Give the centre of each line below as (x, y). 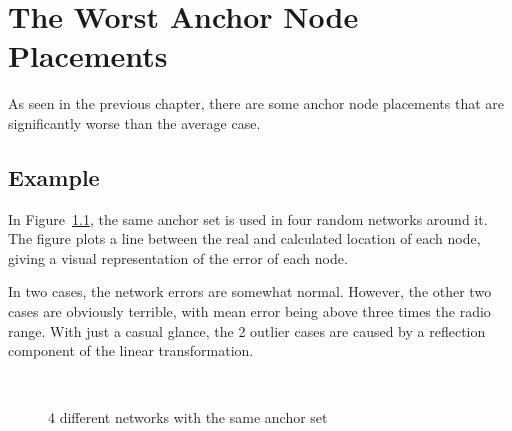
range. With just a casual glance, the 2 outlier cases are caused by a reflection (247, 330)
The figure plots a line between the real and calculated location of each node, (244, 238)
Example (54, 176)
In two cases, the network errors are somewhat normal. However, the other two (250, 291)
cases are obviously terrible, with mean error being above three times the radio (249, 311)
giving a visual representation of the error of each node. (178, 257)
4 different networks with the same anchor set (188, 417)
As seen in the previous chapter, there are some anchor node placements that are (256, 103)
